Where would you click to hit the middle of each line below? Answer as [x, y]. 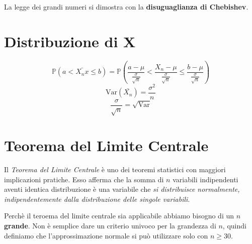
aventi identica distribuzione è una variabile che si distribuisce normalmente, [122, 189]
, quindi [234, 225]
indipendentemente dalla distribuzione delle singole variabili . [97, 199]
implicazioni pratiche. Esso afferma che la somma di [84, 179]
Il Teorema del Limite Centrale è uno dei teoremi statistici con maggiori [115, 169]
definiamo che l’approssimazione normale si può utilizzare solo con [106, 235]
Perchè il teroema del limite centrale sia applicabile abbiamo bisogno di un [119, 216]
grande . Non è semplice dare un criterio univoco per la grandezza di [110, 225]
